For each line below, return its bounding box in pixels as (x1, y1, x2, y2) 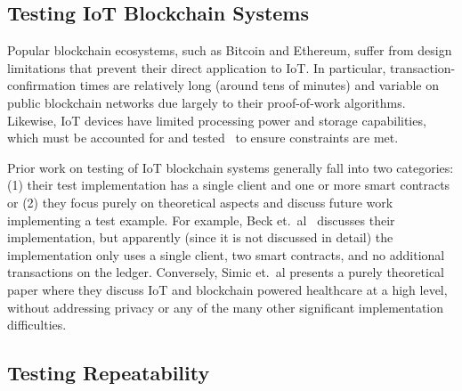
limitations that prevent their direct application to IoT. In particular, (7, 58, 386, 77)
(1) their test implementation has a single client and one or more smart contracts (7, 175, 450, 194)
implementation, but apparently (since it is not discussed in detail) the (7, 228, 393, 247)
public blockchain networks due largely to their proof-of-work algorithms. (7, 93, 406, 111)
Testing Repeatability (7, 359, 210, 387)
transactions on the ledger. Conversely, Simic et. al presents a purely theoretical (7, 263, 444, 281)
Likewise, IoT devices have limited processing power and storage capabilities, (7, 110, 426, 129)
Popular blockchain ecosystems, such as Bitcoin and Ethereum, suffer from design (7, 41, 452, 60)
